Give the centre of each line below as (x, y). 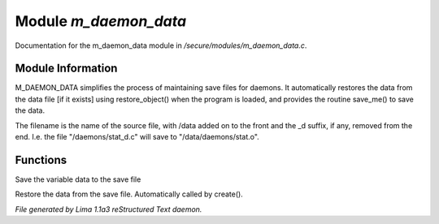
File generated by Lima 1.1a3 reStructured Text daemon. (109, 209)
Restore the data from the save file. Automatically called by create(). (129, 194)
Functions (41, 159)
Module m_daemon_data (101, 21)
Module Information (66, 69)
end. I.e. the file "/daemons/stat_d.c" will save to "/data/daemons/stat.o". (137, 137)
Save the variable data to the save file (78, 179)
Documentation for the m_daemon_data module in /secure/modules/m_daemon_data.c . (161, 45)
